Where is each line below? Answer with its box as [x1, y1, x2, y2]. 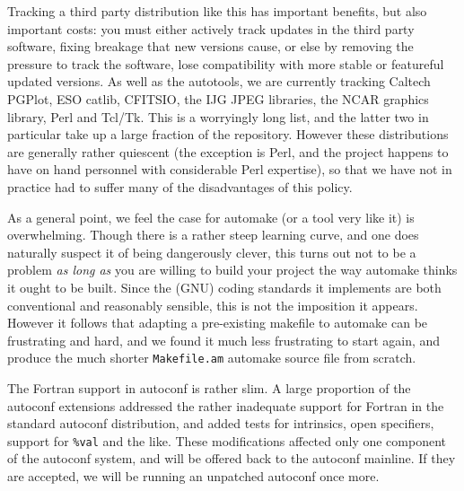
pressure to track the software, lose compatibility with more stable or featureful [7, 54, 444, 73]
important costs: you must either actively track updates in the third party [7, 19, 415, 38]
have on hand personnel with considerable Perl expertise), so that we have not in [7, 160, 452, 179]
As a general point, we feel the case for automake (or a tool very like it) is [7, 207, 415, 226]
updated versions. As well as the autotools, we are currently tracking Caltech [7, 72, 431, 91]
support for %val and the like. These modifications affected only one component [7, 431, 447, 450]
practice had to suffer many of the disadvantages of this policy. [7, 177, 353, 196]
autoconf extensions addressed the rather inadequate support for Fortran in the [7, 396, 444, 415]
